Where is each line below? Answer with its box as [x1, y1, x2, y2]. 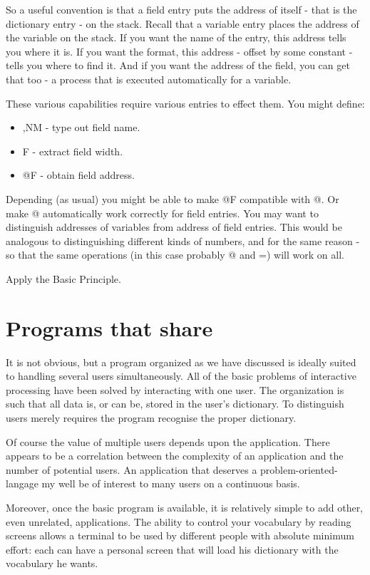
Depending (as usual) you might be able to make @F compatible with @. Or [6, 191, 339, 206]
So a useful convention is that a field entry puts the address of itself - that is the [6, 2, 357, 16]
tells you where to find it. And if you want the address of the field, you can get [6, 58, 350, 73]
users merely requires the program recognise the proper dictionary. [6, 410, 297, 425]
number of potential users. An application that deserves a [6, 462, 257, 477]
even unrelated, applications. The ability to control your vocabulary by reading [6, 514, 351, 529]
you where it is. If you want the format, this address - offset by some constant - [6, 43, 353, 58]
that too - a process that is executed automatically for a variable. [6, 71, 292, 86]
